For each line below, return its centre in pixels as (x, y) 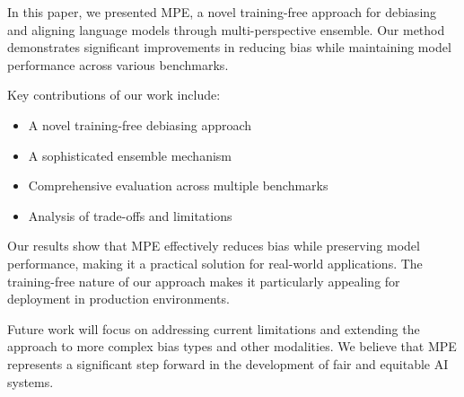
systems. (31, 381)
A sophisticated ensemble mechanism (130, 155)
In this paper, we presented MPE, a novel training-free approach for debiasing (222, 12)
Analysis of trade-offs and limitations (130, 215)
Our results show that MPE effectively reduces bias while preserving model (214, 246)
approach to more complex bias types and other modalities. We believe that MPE (232, 346)
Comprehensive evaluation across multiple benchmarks (178, 185)
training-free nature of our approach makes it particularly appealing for (204, 281)
